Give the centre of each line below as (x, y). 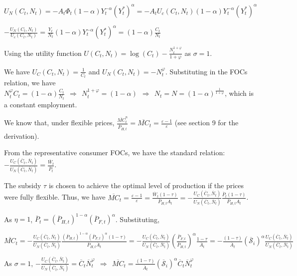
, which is (239, 93)
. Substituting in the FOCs (206, 71)
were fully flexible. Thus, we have (55, 197)
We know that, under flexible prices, (59, 123)
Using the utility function (43, 53)
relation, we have (30, 83)
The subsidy (23, 185)
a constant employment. (41, 104)
